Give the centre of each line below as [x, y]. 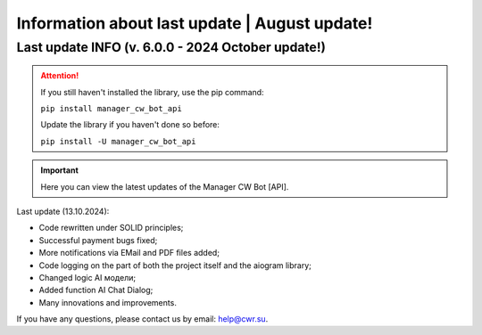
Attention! [60, 76]
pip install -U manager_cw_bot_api [118, 141]
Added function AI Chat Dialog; [96, 290]
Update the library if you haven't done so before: [130, 125]
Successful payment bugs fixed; [98, 240]
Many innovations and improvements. [108, 302]
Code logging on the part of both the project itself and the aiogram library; [175, 265]
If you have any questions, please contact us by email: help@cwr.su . [142, 319]
